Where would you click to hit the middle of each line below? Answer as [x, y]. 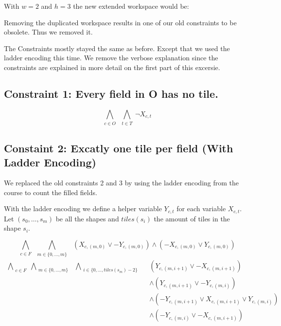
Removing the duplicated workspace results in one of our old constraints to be [120, 22]
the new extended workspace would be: [131, 6]
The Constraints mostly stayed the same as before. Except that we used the [117, 48]
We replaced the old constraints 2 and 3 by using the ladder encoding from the [122, 182]
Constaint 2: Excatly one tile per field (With [119, 148]
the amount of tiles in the [192, 218]
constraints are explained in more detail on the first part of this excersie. [112, 67]
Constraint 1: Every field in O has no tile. [111, 93]
